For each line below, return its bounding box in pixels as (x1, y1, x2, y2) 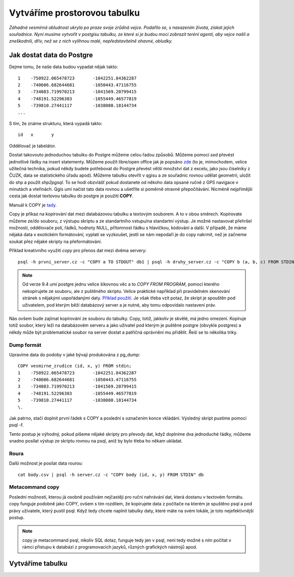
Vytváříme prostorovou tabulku (9, 7, 140, 18)
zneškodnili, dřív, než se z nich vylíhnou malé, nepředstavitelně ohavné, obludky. (9, 38, 173, 44)
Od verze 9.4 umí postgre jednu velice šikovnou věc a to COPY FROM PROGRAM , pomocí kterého (22, 281, 220, 287)
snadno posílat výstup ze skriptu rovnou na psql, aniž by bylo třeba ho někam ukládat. (9, 438, 183, 444)
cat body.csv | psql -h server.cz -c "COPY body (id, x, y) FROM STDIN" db (18, 472, 204, 477)
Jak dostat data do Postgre (9, 51, 93, 59)
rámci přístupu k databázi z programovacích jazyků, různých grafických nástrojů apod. (22, 544, 197, 550)
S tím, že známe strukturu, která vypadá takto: (9, 120, 102, 126)
